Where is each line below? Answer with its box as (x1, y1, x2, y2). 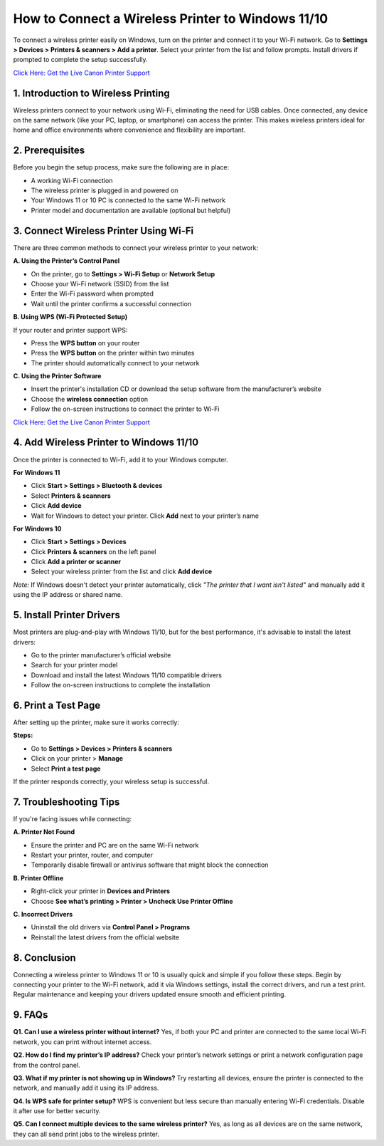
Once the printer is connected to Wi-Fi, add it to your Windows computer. (13, 455, 229, 464)
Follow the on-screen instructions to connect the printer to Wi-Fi (31, 405, 220, 413)
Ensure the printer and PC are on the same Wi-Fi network (31, 840, 199, 849)
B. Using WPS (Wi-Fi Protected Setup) (13, 313, 128, 321)
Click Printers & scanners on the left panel (31, 547, 156, 556)
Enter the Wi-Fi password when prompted (31, 289, 154, 298)
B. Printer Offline (13, 873, 64, 882)
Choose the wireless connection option (31, 395, 149, 403)
